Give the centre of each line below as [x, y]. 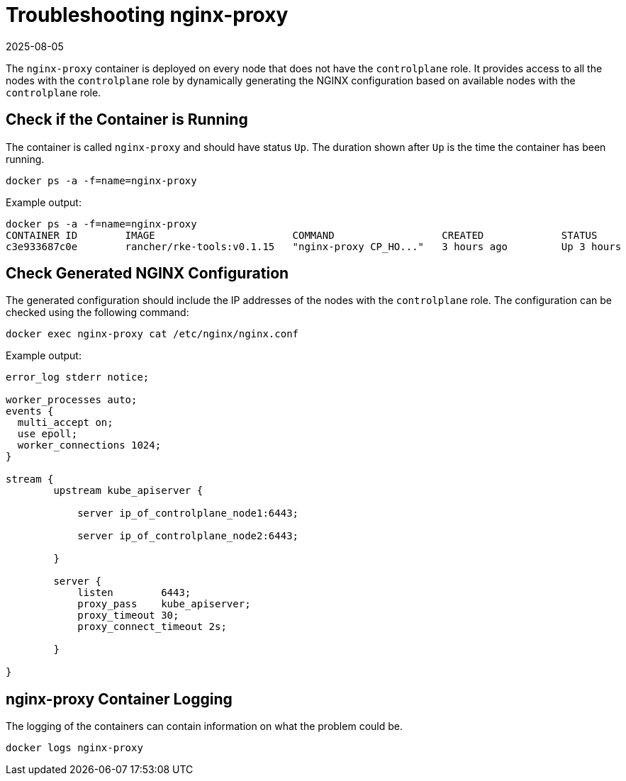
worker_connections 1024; [89, 445]
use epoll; [47, 434]
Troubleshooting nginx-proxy [147, 15]
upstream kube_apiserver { [128, 491]
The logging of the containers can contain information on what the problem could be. [204, 726]
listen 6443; [134, 593]
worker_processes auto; [72, 400]
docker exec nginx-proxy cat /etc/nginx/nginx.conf [152, 334]
